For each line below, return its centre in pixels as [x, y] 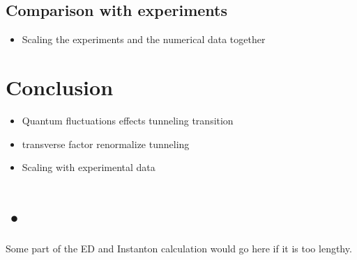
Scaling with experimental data [89, 167]
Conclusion [60, 87]
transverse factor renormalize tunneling [106, 144]
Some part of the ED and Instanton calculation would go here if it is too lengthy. [179, 248]
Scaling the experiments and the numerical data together [144, 39]
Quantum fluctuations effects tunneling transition [128, 120]
